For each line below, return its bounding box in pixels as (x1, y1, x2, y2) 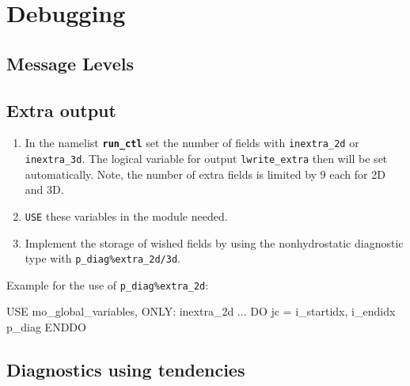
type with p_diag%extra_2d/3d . (25, 250, 180, 267)
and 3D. (25, 181, 64, 198)
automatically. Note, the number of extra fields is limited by (25, 165, 317, 182)
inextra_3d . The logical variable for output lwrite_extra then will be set (25, 150, 388, 167)
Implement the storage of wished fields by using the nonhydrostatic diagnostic (25, 234, 404, 251)
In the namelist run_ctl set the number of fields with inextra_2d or (25, 134, 359, 151)
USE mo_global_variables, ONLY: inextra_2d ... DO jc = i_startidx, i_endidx (6, 303, 396, 320)
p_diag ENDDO (6, 319, 86, 335)
